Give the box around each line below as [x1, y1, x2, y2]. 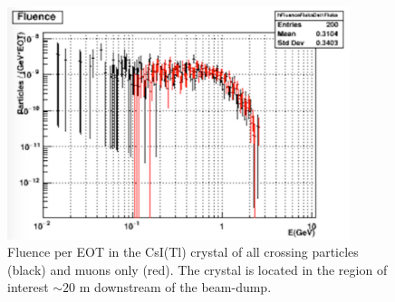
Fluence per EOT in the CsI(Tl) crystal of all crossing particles [7, 242, 359, 261]
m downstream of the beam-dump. [79, 278, 272, 297]
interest [7, 278, 49, 297]
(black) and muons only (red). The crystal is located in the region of [7, 260, 388, 278]
